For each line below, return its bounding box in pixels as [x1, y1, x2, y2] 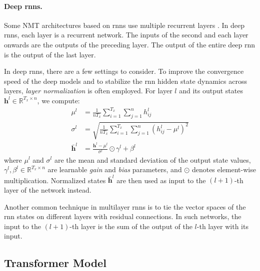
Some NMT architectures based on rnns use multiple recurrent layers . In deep [4, 19, 244, 30]
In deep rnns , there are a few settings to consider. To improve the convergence [4, 66, 244, 76]
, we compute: [37, 95, 80, 105]
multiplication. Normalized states [4, 175, 106, 185]
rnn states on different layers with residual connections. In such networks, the [4, 211, 241, 222]
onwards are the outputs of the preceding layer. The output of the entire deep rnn [4, 39, 255, 49]
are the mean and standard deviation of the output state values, [54, 154, 251, 165]
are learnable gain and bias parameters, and [47, 164, 182, 175]
